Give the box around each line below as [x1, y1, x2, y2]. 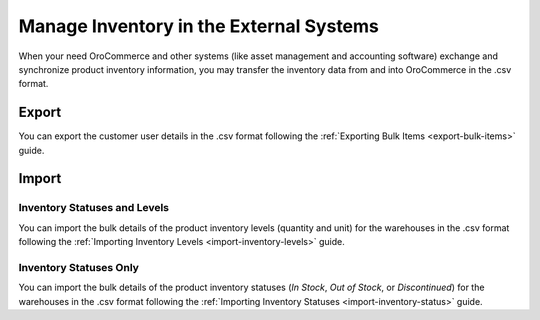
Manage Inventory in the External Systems [18, 15, 380, 37]
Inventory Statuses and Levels [18, 201, 170, 215]
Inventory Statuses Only [18, 260, 140, 274]
